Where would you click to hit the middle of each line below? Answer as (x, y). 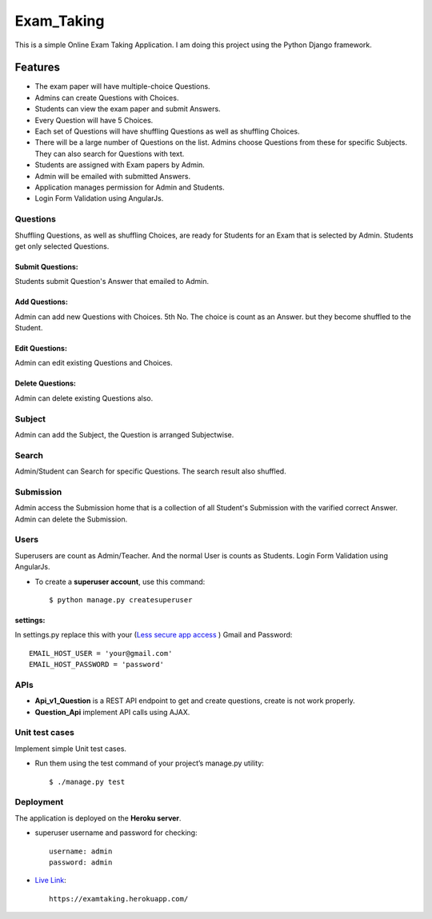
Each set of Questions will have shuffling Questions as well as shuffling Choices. (167, 131)
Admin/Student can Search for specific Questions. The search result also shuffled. (151, 471)
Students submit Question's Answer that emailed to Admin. (112, 282)
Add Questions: (41, 302)
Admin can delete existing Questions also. (84, 398)
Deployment (39, 802)
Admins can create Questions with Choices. (107, 98)
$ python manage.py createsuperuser (121, 599)
